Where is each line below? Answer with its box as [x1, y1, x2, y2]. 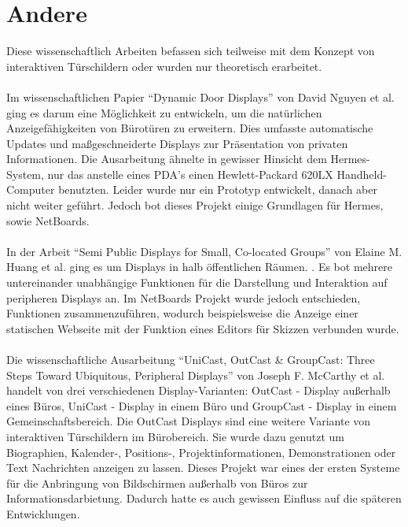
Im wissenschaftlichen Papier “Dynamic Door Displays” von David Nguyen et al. [6, 88, 395, 105]
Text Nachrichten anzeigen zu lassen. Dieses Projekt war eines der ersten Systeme [6, 459, 400, 476]
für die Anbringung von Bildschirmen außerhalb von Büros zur [6, 474, 308, 491]
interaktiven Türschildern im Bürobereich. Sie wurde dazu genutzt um [6, 428, 344, 444]
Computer [6, 181, 55, 198]
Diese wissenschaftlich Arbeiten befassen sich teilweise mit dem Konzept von [6, 43, 375, 59]
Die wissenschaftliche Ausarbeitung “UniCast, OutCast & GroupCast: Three [6, 351, 375, 367]
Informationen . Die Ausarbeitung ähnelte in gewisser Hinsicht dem [6, 150, 327, 167]
